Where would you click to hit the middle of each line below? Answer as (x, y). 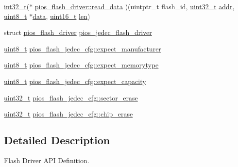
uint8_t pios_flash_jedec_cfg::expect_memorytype (81, 65)
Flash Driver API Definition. (47, 160)
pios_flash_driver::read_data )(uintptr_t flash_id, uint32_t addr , (135, 6)
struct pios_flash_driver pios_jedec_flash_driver (78, 32)
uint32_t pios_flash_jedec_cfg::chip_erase (68, 114)
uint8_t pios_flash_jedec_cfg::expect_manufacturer (83, 48)
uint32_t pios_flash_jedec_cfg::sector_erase (71, 97)
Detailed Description (57, 140)
